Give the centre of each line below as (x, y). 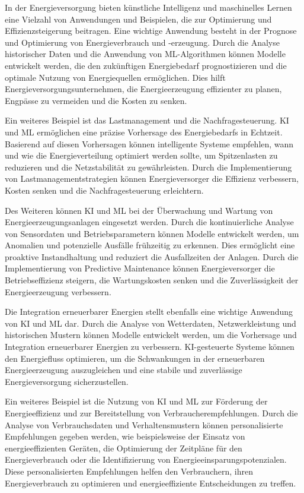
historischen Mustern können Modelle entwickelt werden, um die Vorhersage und (151, 335)
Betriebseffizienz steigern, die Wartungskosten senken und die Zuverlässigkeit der (152, 280)
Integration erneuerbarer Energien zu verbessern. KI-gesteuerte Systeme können (150, 347)
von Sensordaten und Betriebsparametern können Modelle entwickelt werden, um (152, 233)
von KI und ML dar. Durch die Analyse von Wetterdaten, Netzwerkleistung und (151, 323)
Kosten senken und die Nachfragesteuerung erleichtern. (104, 190)
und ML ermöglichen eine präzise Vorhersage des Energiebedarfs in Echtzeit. (144, 132)
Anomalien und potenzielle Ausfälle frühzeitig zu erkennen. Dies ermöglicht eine (150, 245)
